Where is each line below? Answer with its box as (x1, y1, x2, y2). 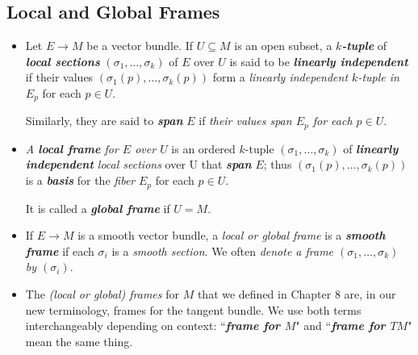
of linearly (343, 140, 399, 157)
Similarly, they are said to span (25, 112, 183, 129)
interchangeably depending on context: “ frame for (25, 317, 281, 334)
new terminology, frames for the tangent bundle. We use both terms (25, 301, 362, 318)
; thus (263, 156, 292, 173)
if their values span (199, 112, 292, 129)
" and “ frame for (295, 317, 386, 334)
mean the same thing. (25, 332, 133, 349)
